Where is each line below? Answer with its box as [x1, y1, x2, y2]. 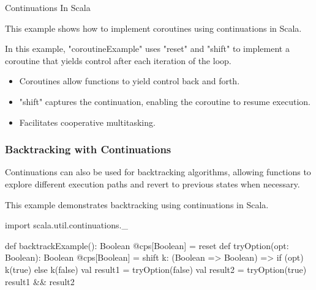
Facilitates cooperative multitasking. [19, 115, 156, 128]
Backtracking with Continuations [5, 142, 171, 157]
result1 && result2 [5, 275, 75, 288]
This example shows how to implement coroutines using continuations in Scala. [5, 21, 302, 34]
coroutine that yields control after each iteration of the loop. [5, 54, 231, 67]
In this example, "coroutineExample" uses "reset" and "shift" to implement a [5, 42, 290, 55]
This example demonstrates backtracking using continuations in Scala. [5, 198, 269, 211]
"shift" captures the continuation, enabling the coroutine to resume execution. [19, 95, 310, 107]
